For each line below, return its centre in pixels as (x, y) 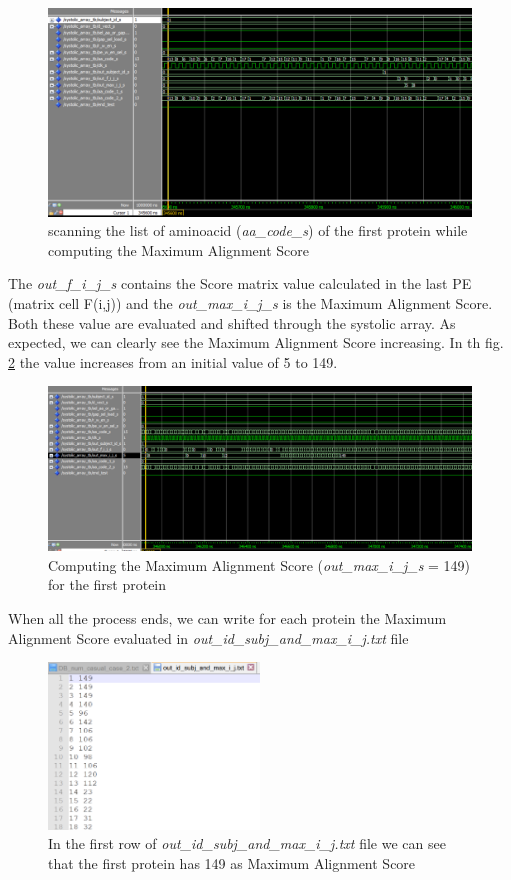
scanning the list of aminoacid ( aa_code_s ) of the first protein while (258, 230)
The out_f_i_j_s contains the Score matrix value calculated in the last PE (240, 283)
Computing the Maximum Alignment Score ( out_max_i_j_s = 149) (259, 564)
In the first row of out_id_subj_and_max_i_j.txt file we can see (247, 843)
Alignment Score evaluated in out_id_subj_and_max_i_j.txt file (208, 637)
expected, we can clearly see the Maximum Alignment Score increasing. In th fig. (256, 342)
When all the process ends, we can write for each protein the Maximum (227, 618)
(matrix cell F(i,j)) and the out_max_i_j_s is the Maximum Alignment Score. (250, 303)
